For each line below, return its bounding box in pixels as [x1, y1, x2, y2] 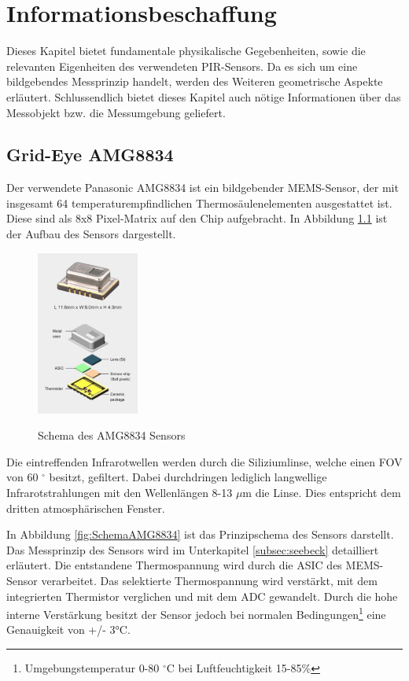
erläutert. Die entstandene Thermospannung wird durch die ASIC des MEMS [6, 557, 380, 573]
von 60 [6, 469, 39, 485]
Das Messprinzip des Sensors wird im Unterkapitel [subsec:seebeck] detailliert [6, 541, 379, 558]
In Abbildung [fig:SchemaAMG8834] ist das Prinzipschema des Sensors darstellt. [6, 526, 394, 543]
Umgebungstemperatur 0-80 [24, 660, 160, 676]
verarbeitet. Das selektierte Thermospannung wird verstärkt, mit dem [41, 572, 378, 589]
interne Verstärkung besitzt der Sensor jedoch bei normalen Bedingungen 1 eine [6, 604, 386, 622]
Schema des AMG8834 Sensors [38, 427, 186, 444]
